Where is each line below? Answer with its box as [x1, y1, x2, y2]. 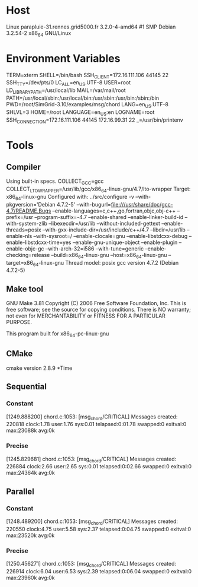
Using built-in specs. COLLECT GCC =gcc [6, 177, 104, 186]
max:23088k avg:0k [6, 427, 55, 434]
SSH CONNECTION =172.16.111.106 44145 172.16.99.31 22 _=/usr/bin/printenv [6, 116, 183, 125]
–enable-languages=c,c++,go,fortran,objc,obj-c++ [52, 207, 176, 214]
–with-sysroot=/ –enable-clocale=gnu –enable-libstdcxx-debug [33, 232, 188, 239]
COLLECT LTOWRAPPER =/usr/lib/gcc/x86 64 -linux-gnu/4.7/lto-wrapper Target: [6, 185, 191, 194]
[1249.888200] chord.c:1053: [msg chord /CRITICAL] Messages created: [6, 413, 178, 421]
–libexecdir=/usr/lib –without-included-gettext [48, 220, 161, 227]
